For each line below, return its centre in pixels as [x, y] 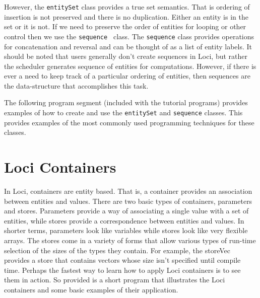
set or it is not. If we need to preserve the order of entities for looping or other [125, 26]
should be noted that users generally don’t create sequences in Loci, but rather [126, 56]
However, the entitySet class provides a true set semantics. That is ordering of [127, 7]
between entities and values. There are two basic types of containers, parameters [128, 201]
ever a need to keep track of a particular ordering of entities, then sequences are [127, 76]
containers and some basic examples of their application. [91, 289]
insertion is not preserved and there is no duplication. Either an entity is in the [126, 16]
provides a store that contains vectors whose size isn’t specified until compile [122, 260]
